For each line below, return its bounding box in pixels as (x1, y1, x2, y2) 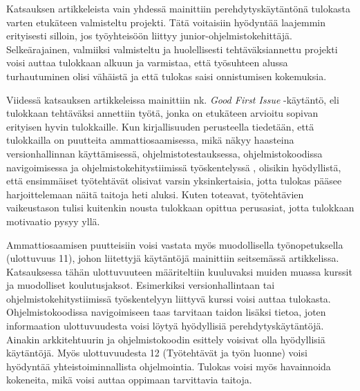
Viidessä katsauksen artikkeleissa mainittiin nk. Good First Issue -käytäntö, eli (6, 92, 339, 106)
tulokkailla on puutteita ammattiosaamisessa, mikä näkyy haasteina (6, 133, 294, 147)
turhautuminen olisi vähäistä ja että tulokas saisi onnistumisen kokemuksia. (6, 68, 327, 83)
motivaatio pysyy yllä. (6, 213, 100, 228)
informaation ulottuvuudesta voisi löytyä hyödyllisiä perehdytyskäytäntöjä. (6, 318, 324, 333)
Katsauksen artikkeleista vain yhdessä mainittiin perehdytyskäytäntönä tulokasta (6, 1, 351, 15)
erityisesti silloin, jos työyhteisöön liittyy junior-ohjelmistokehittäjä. (6, 28, 292, 43)
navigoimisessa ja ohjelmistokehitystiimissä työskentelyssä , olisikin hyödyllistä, (6, 160, 341, 174)
